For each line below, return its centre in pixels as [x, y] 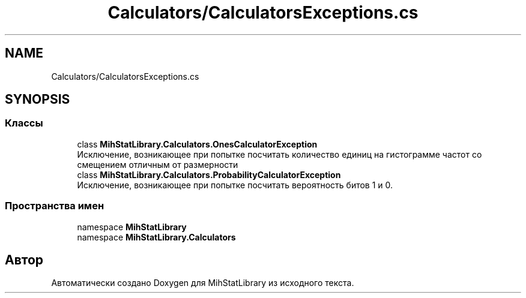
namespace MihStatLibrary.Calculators [156, 237]
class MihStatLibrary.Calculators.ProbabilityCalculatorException [209, 174]
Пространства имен [55, 206]
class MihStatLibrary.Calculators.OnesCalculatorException [197, 144]
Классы [24, 123]
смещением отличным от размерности [158, 164]
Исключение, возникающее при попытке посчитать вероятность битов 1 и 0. [235, 185]
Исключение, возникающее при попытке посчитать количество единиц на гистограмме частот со [280, 154]
